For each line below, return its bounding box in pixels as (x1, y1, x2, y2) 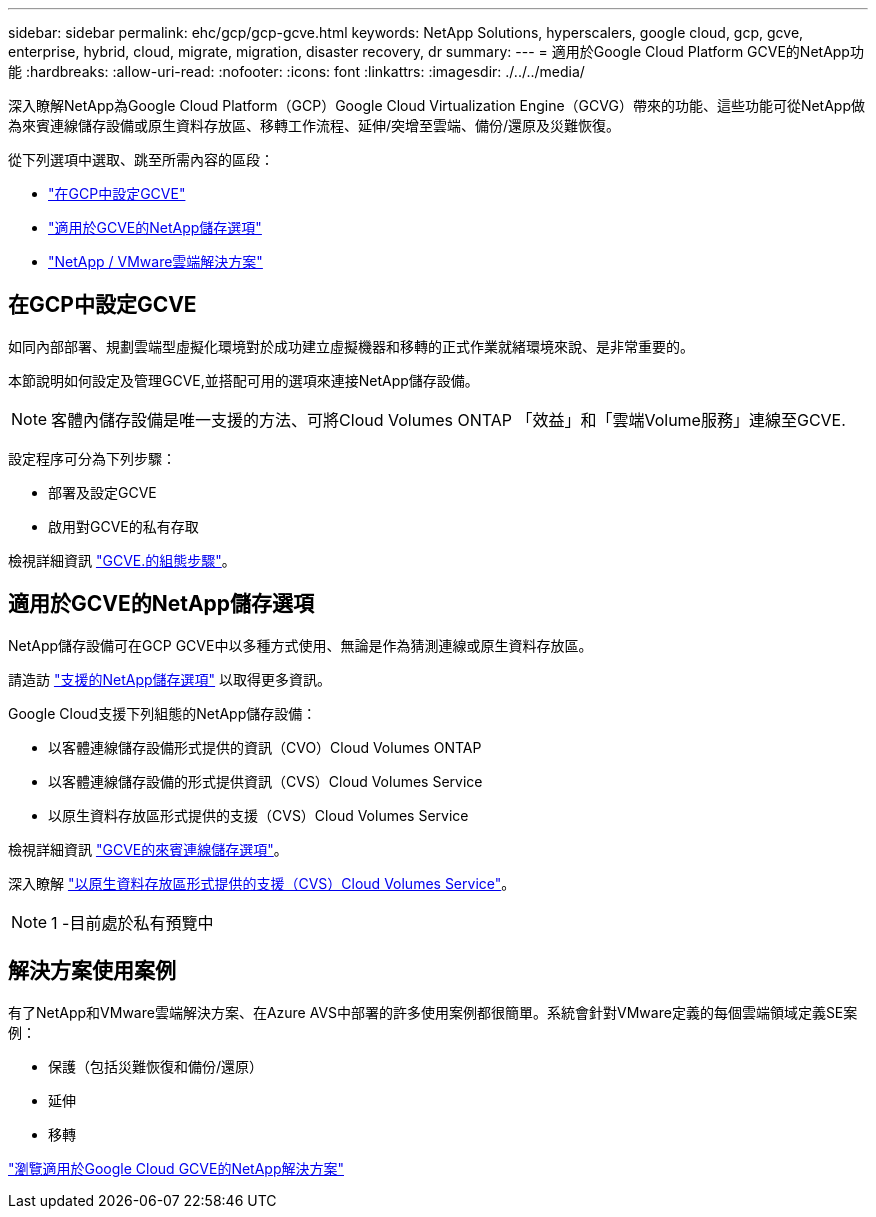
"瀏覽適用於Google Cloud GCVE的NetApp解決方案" (8, 1159, 344, 1177)
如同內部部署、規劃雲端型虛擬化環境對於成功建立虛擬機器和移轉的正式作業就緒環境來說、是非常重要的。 (8, 337, 694, 355)
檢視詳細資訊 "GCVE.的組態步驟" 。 (8, 551, 236, 569)
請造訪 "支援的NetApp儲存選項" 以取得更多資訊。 (8, 670, 332, 688)
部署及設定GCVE (48, 483, 157, 501)
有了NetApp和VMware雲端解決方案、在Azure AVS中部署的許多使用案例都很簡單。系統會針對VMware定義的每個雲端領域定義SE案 (8, 1003, 858, 1021)
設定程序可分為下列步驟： (8, 449, 176, 467)
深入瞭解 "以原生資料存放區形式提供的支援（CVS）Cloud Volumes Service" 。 (8, 874, 516, 892)
